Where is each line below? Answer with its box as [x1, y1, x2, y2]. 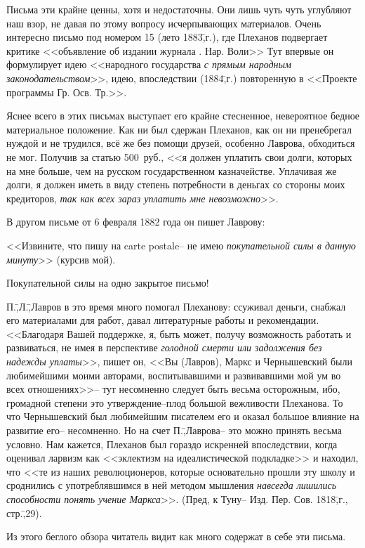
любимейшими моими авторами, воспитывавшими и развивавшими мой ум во [6, 367, 341, 382]
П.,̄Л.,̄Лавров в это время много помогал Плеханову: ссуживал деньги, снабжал [6, 299, 346, 313]
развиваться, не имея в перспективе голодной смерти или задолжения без [6, 340, 322, 355]
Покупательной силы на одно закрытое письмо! [6, 275, 209, 290]
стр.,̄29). [6, 505, 42, 520]
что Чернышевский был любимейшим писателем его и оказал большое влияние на [6, 409, 359, 424]
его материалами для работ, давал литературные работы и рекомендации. [6, 313, 319, 327]
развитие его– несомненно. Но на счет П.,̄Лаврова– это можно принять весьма [6, 423, 343, 438]
